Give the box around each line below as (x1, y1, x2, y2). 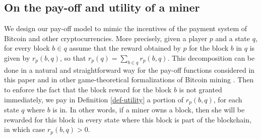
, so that (60, 52, 86, 63)
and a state (215, 33, 250, 43)
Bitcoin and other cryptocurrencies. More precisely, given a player (4, 33, 208, 43)
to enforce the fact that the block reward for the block (4, 84, 172, 94)
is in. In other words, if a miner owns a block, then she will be (52, 104, 245, 115)
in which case (4, 124, 45, 134)
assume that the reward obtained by (69, 43, 181, 53)
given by (4, 52, 30, 63)
